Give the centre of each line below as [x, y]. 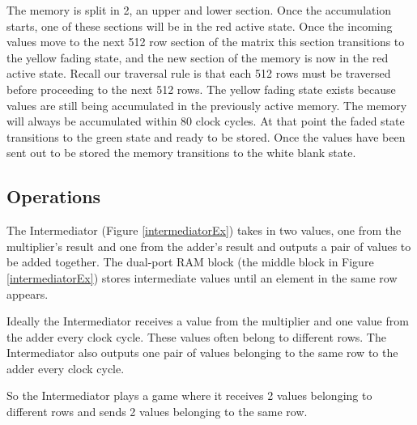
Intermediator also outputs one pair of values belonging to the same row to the [202, 353]
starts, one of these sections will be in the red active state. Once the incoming [200, 25]
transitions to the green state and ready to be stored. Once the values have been [206, 136]
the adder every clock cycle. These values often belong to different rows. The [196, 336]
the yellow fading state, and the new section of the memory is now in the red [198, 57]
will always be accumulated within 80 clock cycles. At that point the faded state [206, 121]
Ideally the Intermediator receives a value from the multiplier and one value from [208, 321]
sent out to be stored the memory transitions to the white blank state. [181, 153]
